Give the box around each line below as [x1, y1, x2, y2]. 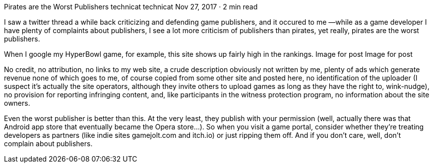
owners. [4, 99, 30, 107]
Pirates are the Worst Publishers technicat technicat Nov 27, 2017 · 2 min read [4, 2, 258, 11]
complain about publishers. [4, 139, 93, 148]
